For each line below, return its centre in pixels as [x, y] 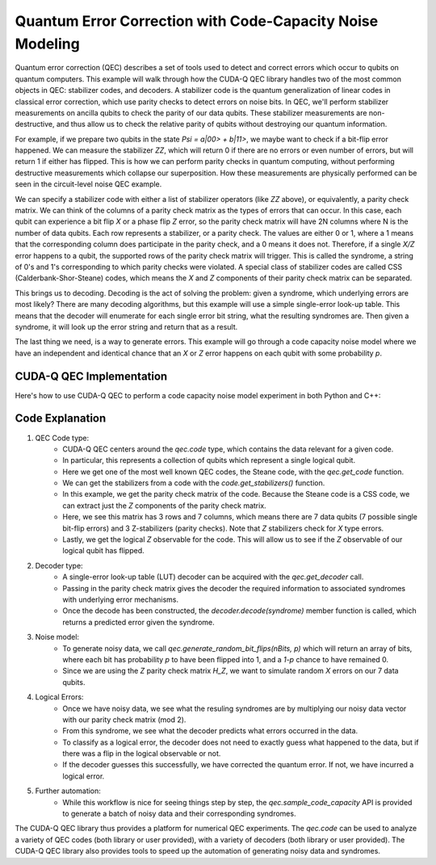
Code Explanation [61, 419]
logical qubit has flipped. [103, 551]
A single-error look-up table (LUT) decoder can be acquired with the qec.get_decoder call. [213, 577]
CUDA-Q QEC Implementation [91, 376]
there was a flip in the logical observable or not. [142, 754]
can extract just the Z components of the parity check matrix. [164, 506]
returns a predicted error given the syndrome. [138, 622]
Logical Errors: [59, 697]
